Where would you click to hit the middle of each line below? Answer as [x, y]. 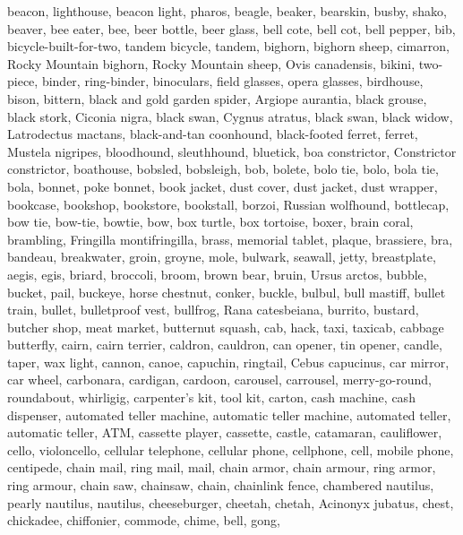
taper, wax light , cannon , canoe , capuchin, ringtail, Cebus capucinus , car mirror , [228, 362]
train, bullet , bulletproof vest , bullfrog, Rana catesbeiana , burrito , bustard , [213, 310]
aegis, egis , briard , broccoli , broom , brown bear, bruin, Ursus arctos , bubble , [217, 274]
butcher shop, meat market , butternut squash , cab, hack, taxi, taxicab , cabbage [226, 327]
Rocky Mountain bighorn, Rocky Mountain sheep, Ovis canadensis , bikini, [211, 63]
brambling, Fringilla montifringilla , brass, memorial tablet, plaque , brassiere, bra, [230, 239]
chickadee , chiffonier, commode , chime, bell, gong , [144, 520]
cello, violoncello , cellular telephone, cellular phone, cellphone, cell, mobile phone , [231, 449]
